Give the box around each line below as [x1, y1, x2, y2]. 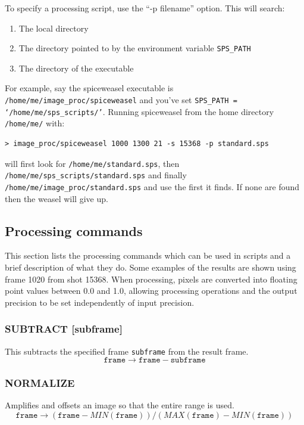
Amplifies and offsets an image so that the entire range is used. [5, 399, 234, 411]
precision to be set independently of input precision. [5, 296, 195, 308]
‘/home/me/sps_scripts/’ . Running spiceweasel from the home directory [5, 105, 274, 117]
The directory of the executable [18, 61, 134, 74]
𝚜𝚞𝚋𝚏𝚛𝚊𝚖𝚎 [170, 356, 206, 365]
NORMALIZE [5, 376, 75, 390]
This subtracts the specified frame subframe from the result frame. [5, 345, 249, 357]
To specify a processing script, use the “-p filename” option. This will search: [5, 2, 285, 14]
